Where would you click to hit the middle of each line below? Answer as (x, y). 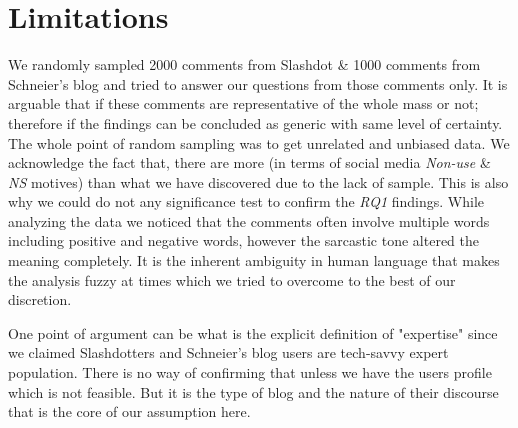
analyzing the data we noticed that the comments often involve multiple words (249, 220)
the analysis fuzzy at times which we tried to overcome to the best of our (232, 279)
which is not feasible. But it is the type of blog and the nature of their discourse (253, 391)
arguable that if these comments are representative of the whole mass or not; (243, 103)
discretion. (40, 299)
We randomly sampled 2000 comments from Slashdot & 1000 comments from (244, 64)
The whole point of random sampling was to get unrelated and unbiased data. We (259, 142)
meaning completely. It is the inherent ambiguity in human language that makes (254, 260)
